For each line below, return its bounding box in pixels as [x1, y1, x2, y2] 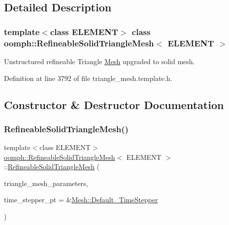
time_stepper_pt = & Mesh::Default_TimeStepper [4, 194, 158, 205]
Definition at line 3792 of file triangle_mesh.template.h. [4, 73, 172, 83]
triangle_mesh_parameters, [4, 178, 88, 188]
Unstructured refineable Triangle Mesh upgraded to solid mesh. [4, 56, 195, 66]
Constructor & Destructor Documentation [4, 97, 224, 112]
